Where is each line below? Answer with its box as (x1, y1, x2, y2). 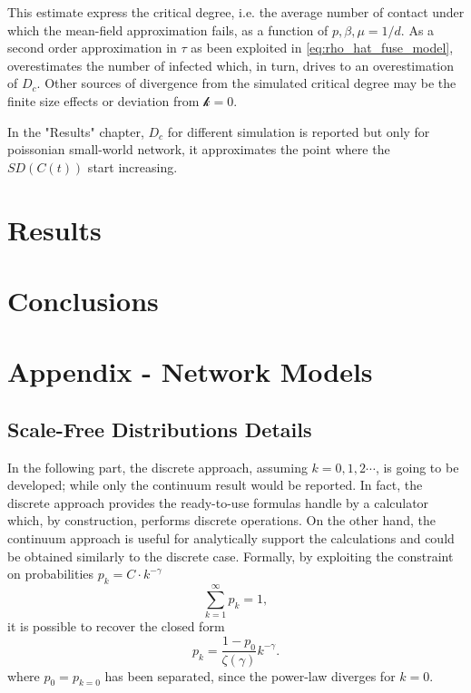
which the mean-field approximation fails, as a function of (7, 20, 329, 39)
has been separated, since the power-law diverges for (104, 666, 396, 685)
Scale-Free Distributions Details (7, 415, 312, 443)
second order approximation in (7, 38, 177, 57)
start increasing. (87, 157, 178, 176)
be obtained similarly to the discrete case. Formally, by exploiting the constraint (7, 546, 454, 565)
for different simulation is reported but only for (167, 122, 430, 141)
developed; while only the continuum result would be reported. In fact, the (7, 475, 423, 494)
